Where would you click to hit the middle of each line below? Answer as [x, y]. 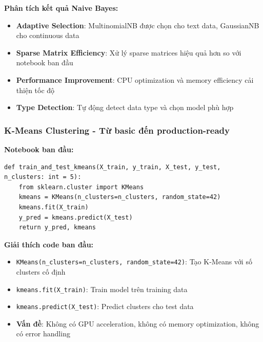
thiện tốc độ [35, 90]
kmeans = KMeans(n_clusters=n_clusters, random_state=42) [120, 197]
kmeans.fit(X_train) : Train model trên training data [102, 289]
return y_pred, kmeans [57, 228]
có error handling [43, 334]
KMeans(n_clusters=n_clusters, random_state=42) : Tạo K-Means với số [134, 262]
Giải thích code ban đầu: [49, 244]
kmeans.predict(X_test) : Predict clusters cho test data [105, 306]
